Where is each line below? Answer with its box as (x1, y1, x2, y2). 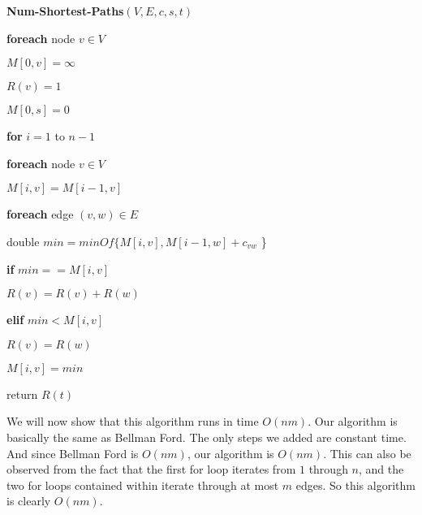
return (6, 385, 38, 402)
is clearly (6, 492, 51, 509)
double (6, 232, 40, 249)
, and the (359, 461, 404, 478)
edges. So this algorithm (295, 476, 416, 493)
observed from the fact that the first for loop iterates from (6, 461, 296, 478)
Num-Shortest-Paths (6, 2, 124, 19)
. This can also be (323, 444, 411, 461)
